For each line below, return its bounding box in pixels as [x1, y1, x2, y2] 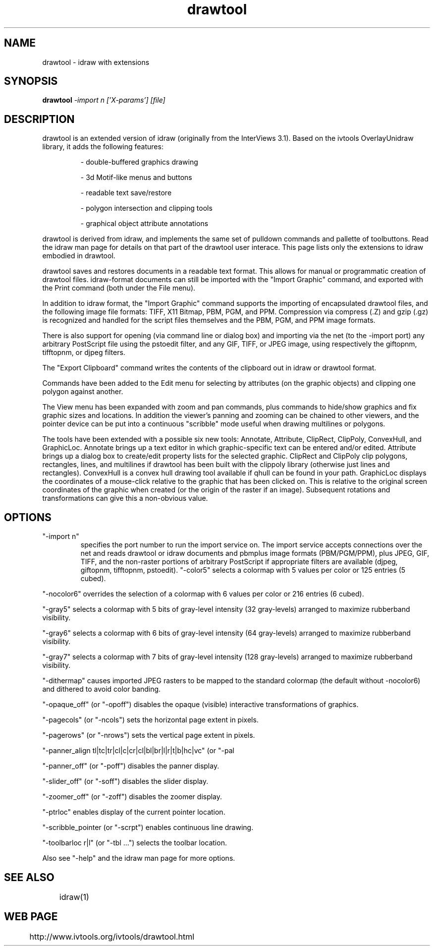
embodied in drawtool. [42, 251, 115, 260]
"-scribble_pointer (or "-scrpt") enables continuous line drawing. [42, 823, 254, 832]
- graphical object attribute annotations [80, 219, 209, 228]
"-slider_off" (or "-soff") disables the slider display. [42, 777, 209, 786]
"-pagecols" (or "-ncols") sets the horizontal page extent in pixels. [42, 715, 259, 724]
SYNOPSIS [4, 75, 58, 88]
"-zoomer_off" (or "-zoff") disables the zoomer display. [42, 792, 222, 801]
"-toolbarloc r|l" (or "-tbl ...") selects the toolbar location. [42, 838, 227, 847]
